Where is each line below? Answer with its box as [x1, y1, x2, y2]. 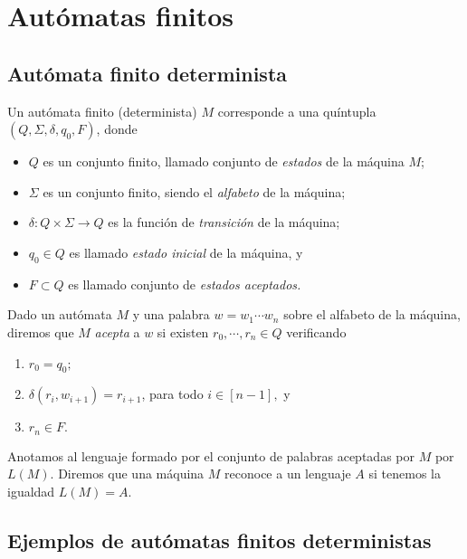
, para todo [141, 384, 204, 403]
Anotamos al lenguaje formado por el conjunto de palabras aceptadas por [7, 446, 415, 465]
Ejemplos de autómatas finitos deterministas [7, 526, 432, 554]
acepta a [94, 322, 140, 341]
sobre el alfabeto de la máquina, [283, 305, 461, 324]
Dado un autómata [7, 305, 112, 324]
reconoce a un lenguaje [224, 464, 351, 483]
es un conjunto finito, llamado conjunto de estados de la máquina [43, 152, 405, 171]
